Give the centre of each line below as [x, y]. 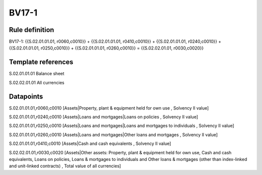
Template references [41, 62]
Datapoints [26, 96]
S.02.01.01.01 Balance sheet [37, 74]
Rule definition [32, 30]
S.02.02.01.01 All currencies [37, 82]
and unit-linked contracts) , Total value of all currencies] [65, 166]
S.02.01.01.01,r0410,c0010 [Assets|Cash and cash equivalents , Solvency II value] [90, 143]
